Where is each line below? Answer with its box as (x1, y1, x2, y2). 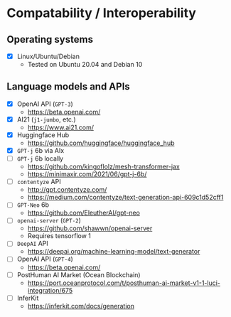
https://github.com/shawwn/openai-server (27, 224, 153, 232)
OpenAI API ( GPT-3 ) (16, 100, 74, 108)
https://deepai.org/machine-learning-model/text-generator (27, 247, 200, 256)
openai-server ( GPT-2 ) (16, 216, 81, 225)
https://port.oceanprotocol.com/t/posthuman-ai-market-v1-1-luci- (27, 279, 221, 287)
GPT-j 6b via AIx (16, 146, 65, 155)
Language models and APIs (6, 80, 131, 93)
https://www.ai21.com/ (27, 123, 94, 131)
